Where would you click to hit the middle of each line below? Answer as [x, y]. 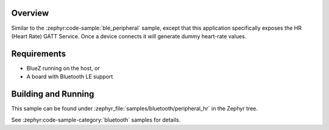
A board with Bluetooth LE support [70, 77]
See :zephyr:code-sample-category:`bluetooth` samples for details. [96, 120]
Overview [30, 13]
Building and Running [53, 94]
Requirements [39, 54]
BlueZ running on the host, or [63, 68]
